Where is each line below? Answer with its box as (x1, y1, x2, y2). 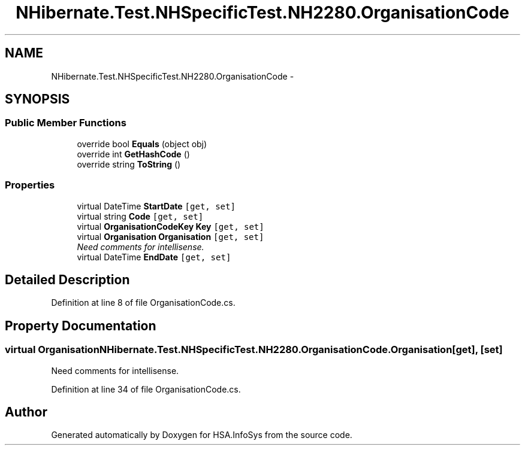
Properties (5, 179, 55, 191)
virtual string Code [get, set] (77, 211, 204, 221)
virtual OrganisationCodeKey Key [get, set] (77, 221, 264, 232)
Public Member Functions (5, 117, 126, 129)
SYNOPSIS (5, 92, 70, 107)
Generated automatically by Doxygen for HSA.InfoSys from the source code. (51, 430, 352, 440)
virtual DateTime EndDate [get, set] (77, 251, 231, 262)
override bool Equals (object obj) (77, 138, 207, 149)
